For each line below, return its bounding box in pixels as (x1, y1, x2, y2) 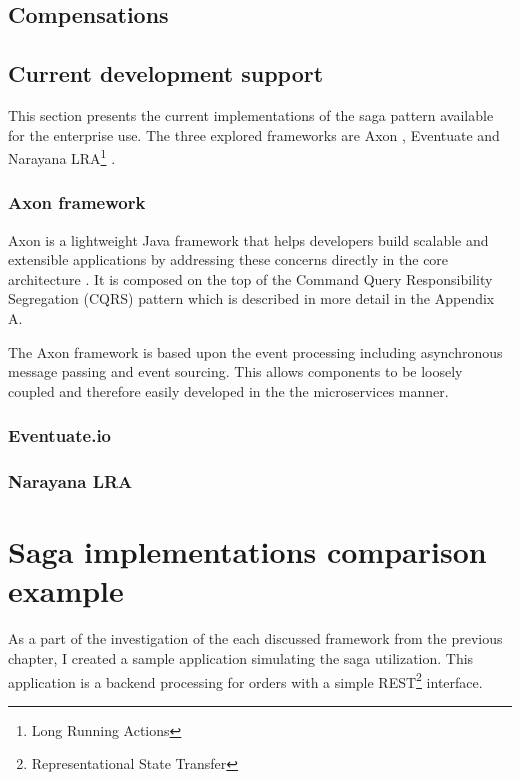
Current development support (8, 58, 324, 89)
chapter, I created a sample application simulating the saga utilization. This (8, 647, 474, 668)
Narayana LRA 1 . (8, 145, 116, 168)
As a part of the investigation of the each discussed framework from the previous (8, 628, 503, 649)
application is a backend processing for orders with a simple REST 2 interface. (8, 668, 483, 692)
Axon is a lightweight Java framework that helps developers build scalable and (8, 229, 489, 250)
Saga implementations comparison (8, 531, 487, 572)
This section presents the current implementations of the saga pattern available (8, 104, 494, 125)
